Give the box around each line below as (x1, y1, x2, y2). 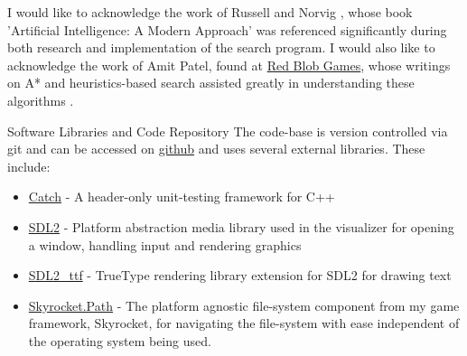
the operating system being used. (28, 331, 211, 350)
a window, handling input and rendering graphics (28, 235, 302, 254)
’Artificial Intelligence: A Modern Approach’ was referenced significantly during (7, 20, 447, 39)
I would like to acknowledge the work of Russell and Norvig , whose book (7, 3, 413, 21)
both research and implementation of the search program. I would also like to (7, 38, 435, 57)
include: (7, 156, 51, 175)
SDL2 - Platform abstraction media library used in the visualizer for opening (28, 217, 454, 236)
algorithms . (7, 90, 74, 109)
